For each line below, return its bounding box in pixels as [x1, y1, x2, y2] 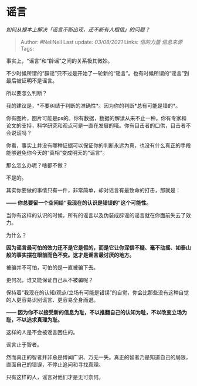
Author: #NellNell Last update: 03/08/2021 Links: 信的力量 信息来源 [20, 38, 183, 45]
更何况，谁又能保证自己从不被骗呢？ [6, 276, 94, 283]
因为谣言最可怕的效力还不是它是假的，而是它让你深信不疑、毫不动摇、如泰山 [6, 244, 191, 251]
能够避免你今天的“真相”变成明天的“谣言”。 [6, 149, 108, 156]
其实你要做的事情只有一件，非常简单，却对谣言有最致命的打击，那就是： [6, 187, 181, 194]
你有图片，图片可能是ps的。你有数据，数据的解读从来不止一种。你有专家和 [6, 114, 186, 121]
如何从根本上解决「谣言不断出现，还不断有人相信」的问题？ [6, 26, 150, 33]
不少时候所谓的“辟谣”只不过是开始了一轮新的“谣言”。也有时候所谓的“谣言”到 [6, 69, 189, 76]
